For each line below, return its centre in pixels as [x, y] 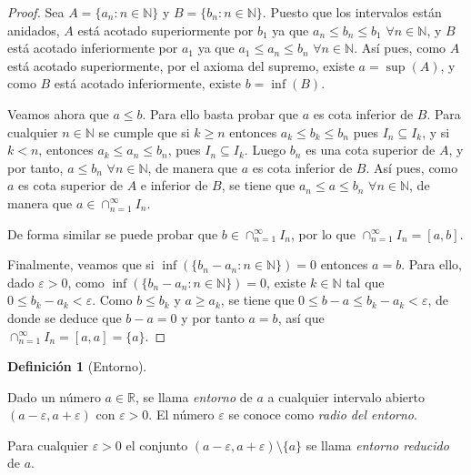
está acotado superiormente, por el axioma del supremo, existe [181, 65]
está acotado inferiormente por [93, 48]
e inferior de [174, 185]
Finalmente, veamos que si [81, 264]
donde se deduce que [65, 317]
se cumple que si [144, 131]
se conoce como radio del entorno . [323, 414]
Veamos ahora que [58, 113]
